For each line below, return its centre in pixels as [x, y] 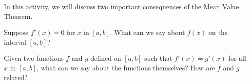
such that [158, 58]
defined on [106, 58]
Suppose [16, 32]
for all [237, 58]
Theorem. [18, 16]
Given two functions [34, 58]
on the [218, 32]
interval [15, 42]
